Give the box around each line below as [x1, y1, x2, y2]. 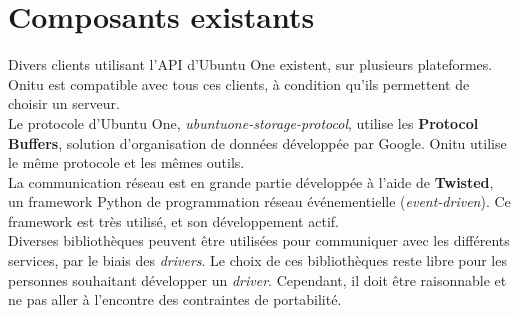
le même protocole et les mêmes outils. [8, 152, 245, 173]
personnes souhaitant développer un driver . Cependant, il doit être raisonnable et [8, 269, 507, 290]
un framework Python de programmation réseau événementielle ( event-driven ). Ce [8, 191, 511, 212]
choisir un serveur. [8, 93, 120, 114]
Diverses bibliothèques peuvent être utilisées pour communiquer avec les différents [8, 230, 510, 251]
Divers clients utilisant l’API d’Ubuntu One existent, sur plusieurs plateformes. [8, 54, 493, 75]
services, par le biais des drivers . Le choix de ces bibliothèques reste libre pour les [8, 250, 507, 271]
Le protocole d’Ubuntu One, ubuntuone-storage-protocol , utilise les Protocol [8, 112, 479, 133]
